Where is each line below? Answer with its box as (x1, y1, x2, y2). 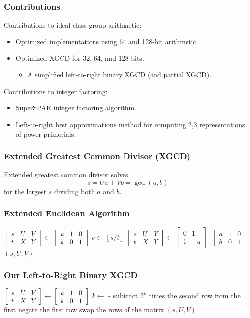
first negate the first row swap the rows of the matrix (4, 304, 164, 315)
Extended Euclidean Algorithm (4, 207, 130, 219)
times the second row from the (149, 290, 241, 301)
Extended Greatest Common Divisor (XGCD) (4, 149, 190, 162)
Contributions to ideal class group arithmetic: (4, 20, 142, 30)
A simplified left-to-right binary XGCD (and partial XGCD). (27, 70, 211, 79)
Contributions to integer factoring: (4, 86, 108, 96)
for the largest (4, 186, 47, 196)
